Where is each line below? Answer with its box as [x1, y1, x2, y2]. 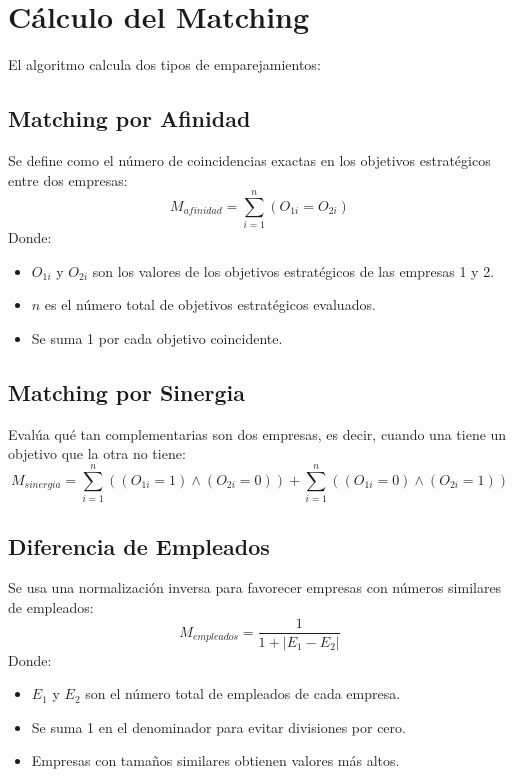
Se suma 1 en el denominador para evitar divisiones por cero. [31, 716, 406, 737]
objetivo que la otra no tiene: [8, 443, 186, 464]
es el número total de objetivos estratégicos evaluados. [44, 294, 376, 315]
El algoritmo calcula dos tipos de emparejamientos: [8, 54, 321, 75]
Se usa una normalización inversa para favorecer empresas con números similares [8, 577, 502, 598]
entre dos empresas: [8, 169, 128, 190]
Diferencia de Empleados [8, 530, 270, 561]
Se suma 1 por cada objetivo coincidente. [31, 328, 283, 349]
